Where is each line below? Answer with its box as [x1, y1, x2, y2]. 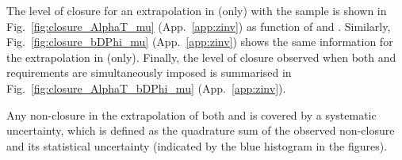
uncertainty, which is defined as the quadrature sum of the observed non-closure [6, 122, 395, 139]
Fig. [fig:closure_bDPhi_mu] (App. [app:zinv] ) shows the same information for [6, 33, 393, 50]
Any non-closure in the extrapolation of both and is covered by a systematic [6, 106, 377, 123]
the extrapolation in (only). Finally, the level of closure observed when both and [6, 48, 396, 65]
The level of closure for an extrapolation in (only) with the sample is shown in [6, 2, 387, 18]
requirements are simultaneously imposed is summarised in [6, 64, 292, 81]
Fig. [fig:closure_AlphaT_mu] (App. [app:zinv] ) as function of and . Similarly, [6, 17, 391, 34]
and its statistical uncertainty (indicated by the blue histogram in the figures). [6, 137, 388, 154]
